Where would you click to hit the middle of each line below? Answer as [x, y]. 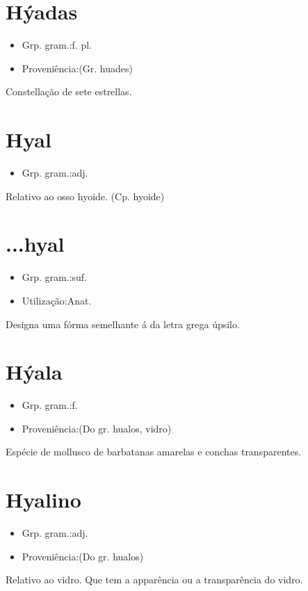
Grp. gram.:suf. [55, 277]
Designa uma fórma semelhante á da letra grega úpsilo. [123, 324]
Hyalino [43, 500]
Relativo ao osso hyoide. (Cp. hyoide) [85, 196]
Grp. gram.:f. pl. [57, 45]
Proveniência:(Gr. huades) [77, 68]
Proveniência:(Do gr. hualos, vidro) [97, 428]
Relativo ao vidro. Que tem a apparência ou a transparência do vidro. [154, 580]
